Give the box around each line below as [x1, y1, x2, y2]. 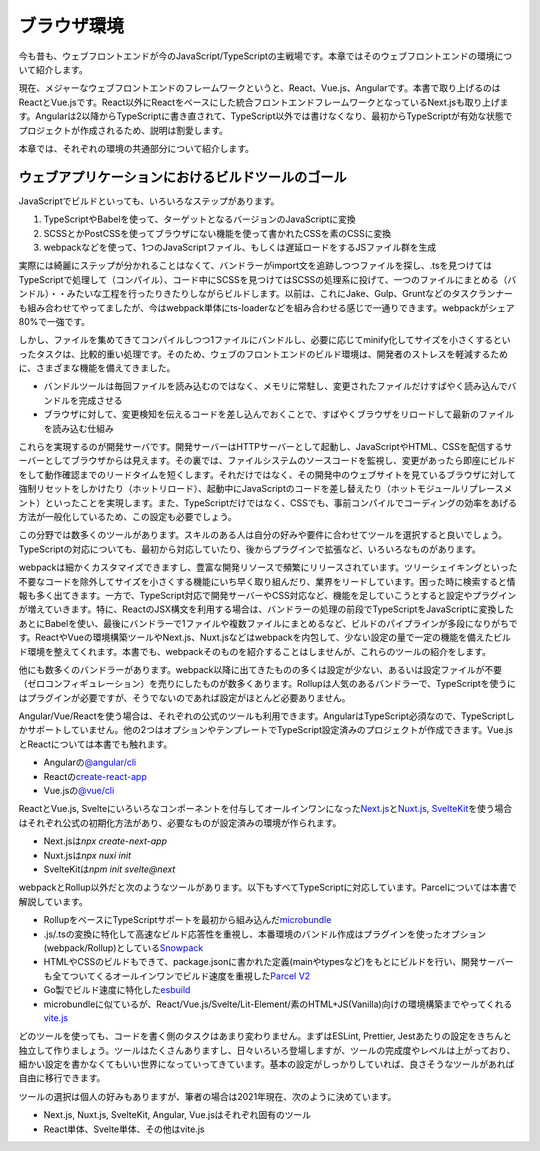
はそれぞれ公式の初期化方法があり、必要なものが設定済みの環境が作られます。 [18, 816, 342, 829]
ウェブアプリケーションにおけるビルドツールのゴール [18, 168, 347, 185]
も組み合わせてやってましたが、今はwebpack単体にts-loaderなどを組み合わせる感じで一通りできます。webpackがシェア [18, 301, 515, 314]
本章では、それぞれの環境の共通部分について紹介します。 [18, 142, 255, 154]
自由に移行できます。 [18, 1072, 106, 1084]
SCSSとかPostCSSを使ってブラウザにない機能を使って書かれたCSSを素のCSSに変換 [43, 227, 392, 239]
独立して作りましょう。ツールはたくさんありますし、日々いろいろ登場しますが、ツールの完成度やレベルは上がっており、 [18, 1044, 516, 1056]
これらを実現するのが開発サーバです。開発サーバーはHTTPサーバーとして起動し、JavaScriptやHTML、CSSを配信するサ [18, 441, 513, 453]
